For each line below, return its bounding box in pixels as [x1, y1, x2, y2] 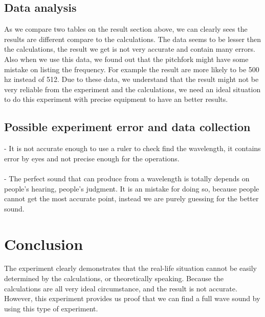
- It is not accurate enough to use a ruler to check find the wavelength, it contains [4, 143, 261, 154]
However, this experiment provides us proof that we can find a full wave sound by [4, 293, 260, 304]
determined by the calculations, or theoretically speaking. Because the [4, 273, 224, 284]
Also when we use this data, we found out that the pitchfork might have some [4, 53, 249, 64]
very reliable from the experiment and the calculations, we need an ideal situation [4, 83, 261, 94]
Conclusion [4, 233, 83, 254]
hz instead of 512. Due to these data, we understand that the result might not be [4, 74, 259, 84]
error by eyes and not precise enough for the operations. [4, 153, 180, 163]
